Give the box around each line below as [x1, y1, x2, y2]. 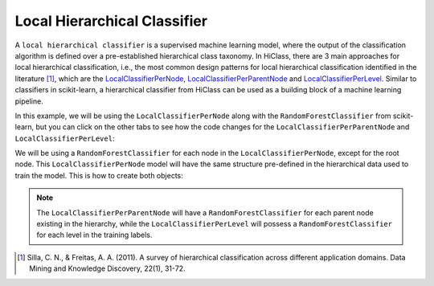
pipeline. [14, 96, 43, 106]
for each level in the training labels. [36, 230, 153, 240]
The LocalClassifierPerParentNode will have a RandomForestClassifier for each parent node [36, 207, 374, 217]
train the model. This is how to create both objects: [14, 170, 184, 180]
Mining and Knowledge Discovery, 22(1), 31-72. [29, 264, 186, 273]
